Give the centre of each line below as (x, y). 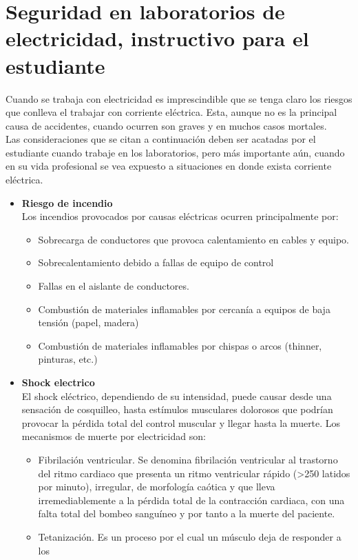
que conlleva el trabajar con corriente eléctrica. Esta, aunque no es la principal (171, 112)
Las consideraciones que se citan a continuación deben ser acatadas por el (161, 139)
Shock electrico (58, 382)
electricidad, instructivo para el (157, 38)
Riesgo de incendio (67, 202)
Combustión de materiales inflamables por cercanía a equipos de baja (184, 309)
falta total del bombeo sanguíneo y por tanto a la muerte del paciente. (187, 513)
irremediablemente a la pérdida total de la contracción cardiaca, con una (191, 500)
